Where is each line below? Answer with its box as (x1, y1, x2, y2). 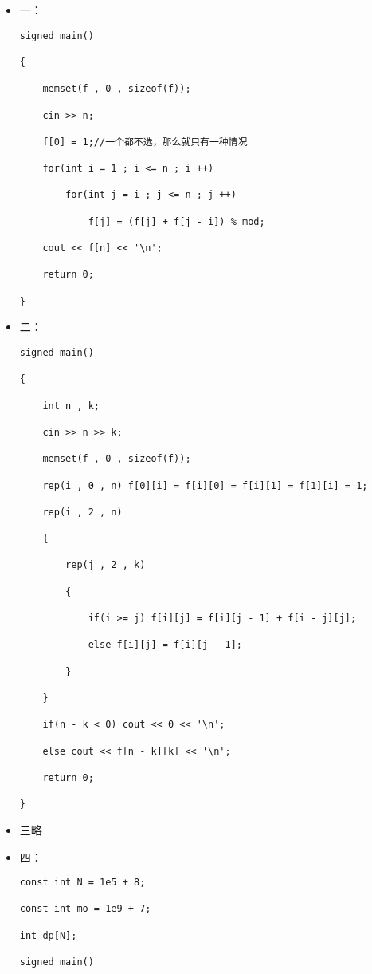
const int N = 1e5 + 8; (19, 877, 146, 889)
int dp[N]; (19, 929, 77, 941)
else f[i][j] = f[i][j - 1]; (88, 639, 242, 651)
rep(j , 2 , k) (65, 559, 146, 571)
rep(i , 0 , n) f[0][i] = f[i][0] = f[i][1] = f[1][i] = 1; (42, 479, 368, 491)
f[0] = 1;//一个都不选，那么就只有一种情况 (42, 136, 248, 148)
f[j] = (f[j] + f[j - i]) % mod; (88, 215, 265, 227)
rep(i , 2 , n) (42, 506, 123, 518)
